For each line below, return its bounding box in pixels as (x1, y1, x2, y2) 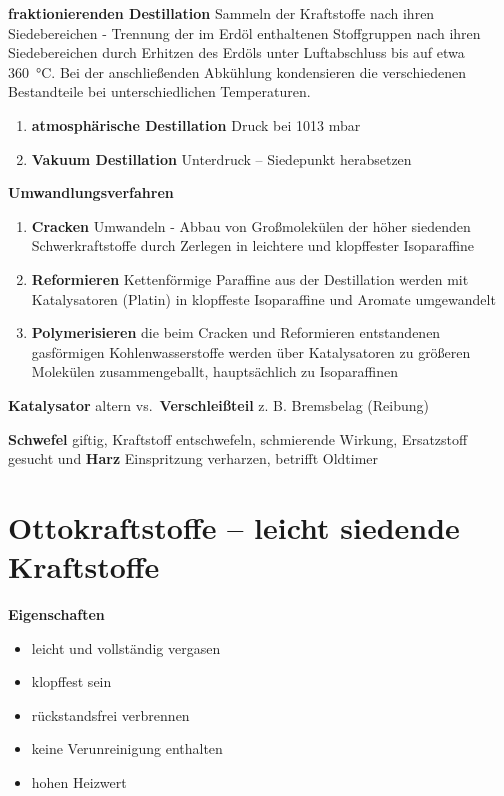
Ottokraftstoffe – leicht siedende (8, 506, 460, 547)
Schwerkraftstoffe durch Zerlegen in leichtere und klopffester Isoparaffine (31, 235, 475, 256)
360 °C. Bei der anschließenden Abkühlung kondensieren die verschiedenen (8, 61, 467, 82)
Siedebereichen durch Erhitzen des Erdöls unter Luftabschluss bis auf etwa (8, 42, 465, 63)
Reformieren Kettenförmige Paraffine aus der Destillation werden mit (31, 268, 469, 289)
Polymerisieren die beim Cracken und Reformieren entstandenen (31, 322, 441, 343)
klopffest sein (31, 671, 112, 692)
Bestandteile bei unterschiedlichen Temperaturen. (8, 81, 311, 102)
